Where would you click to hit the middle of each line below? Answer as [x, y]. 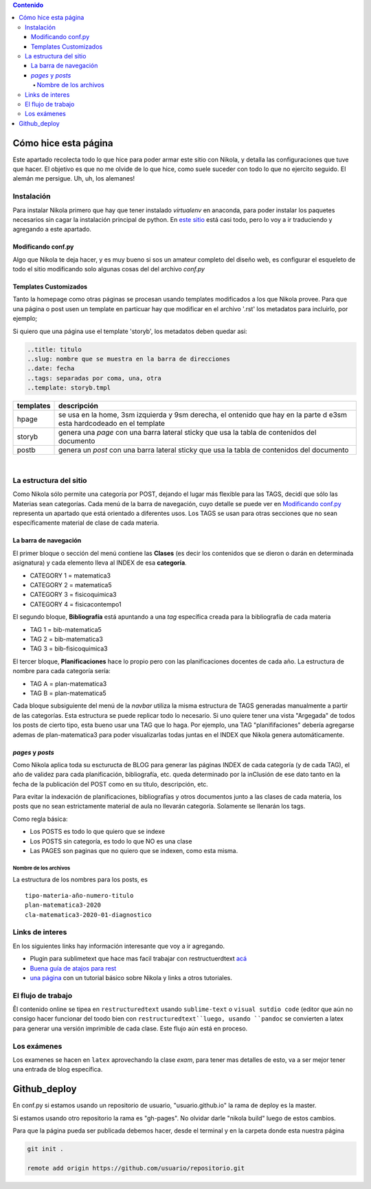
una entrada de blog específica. [58, 1069]
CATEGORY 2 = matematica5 [71, 585]
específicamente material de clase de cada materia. [86, 523]
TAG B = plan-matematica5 [68, 693]
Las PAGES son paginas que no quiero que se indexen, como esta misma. [134, 851]
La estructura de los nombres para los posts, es [80, 880]
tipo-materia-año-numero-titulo [79, 895]
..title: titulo [55, 349]
